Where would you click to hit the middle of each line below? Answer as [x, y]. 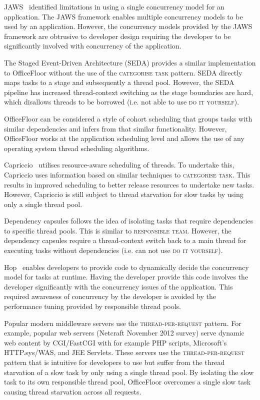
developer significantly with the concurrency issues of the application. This [118, 286]
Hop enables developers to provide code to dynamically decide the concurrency [126, 267]
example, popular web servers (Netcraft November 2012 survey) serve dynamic [124, 333]
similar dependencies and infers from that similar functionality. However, [115, 128]
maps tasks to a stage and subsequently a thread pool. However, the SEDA [119, 82]
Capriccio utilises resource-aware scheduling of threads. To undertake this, [119, 165]
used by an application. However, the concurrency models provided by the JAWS [128, 26]
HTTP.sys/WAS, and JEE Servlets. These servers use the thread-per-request [124, 352]
